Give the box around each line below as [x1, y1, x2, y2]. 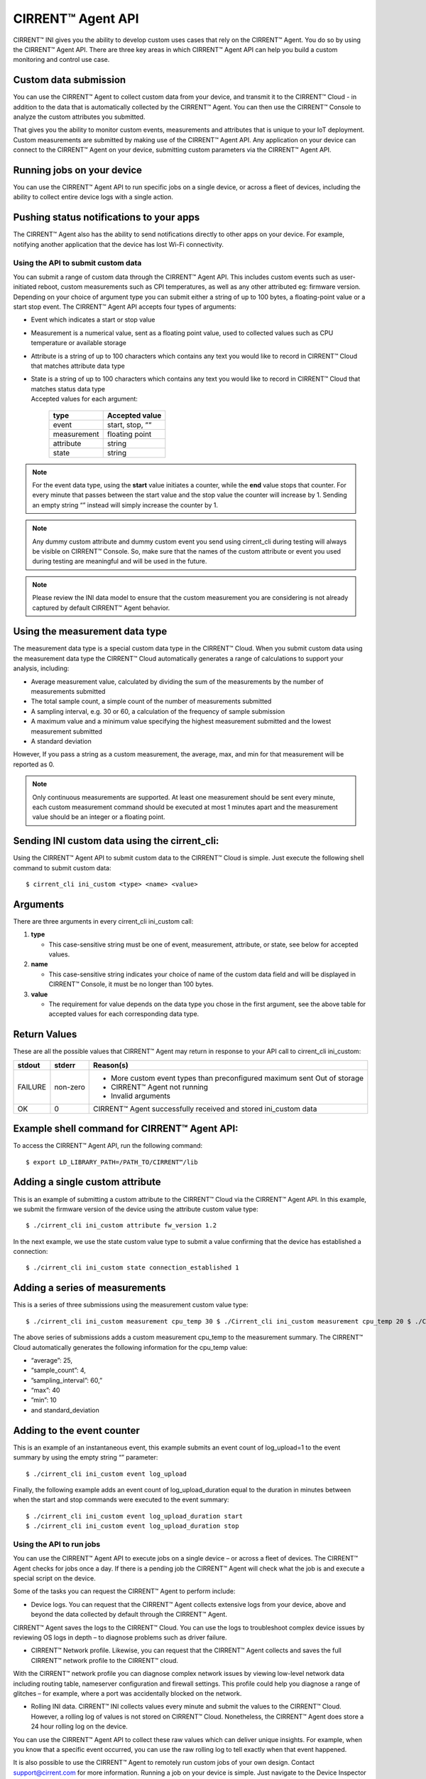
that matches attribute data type [31, 361, 126, 370]
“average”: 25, [31, 1356, 72, 1364]
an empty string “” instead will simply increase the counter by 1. [32, 500, 219, 509]
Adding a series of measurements [13, 1282, 166, 1294]
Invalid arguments [111, 1091, 170, 1101]
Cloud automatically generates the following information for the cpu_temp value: [13, 1343, 248, 1351]
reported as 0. [13, 760, 55, 769]
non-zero [54, 1082, 85, 1092]
